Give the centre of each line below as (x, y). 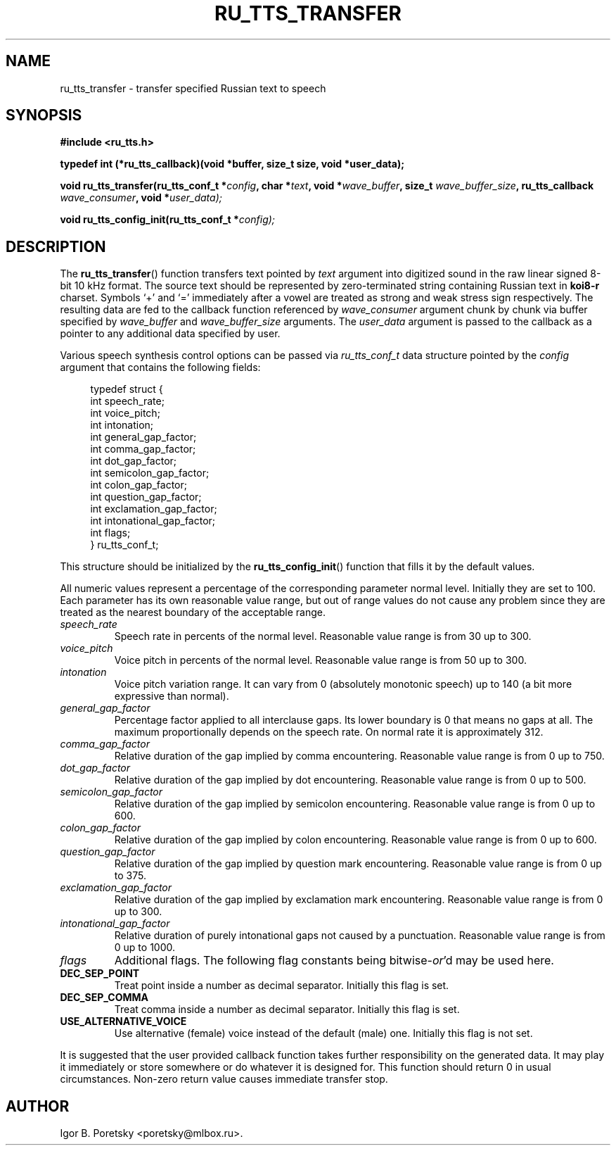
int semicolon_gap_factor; (150, 473)
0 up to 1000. (145, 948)
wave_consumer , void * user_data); (141, 198)
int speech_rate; (127, 401)
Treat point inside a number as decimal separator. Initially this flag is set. (282, 986)
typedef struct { (127, 389)
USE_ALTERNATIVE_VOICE (123, 1021)
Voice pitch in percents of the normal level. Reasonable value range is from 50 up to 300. (320, 660)
